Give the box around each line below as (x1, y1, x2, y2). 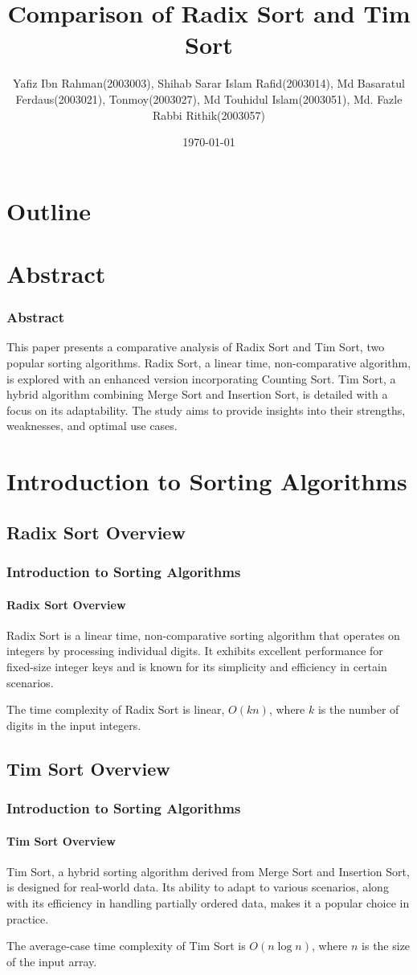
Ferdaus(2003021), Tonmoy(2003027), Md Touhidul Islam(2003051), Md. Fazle (15, 90, 403, 107)
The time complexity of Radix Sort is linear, (6, 701, 225, 718)
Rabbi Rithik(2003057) (152, 106, 266, 123)
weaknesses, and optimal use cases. (6, 417, 178, 434)
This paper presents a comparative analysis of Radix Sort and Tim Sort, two (6, 338, 385, 355)
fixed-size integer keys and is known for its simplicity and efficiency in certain (6, 658, 387, 675)
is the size (362, 937, 411, 954)
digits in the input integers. (6, 716, 141, 733)
